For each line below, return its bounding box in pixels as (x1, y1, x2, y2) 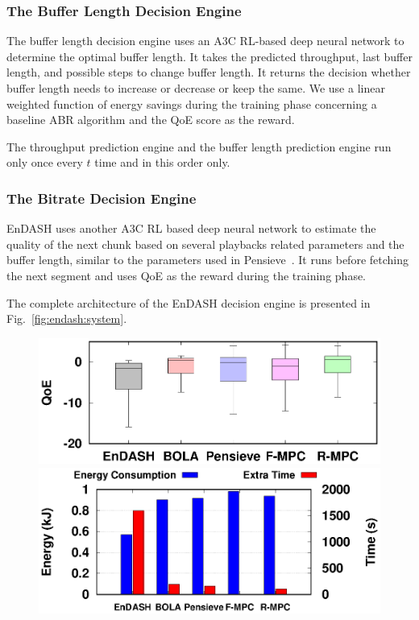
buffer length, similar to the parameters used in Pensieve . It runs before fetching (6, 251, 409, 268)
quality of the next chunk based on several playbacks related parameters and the (6, 235, 404, 252)
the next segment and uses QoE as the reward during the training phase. (6, 267, 367, 283)
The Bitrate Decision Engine (6, 188, 197, 208)
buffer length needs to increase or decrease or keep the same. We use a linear (6, 80, 385, 96)
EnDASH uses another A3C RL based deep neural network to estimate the (6, 220, 376, 237)
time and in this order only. (94, 154, 230, 171)
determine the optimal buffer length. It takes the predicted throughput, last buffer (6, 48, 413, 64)
